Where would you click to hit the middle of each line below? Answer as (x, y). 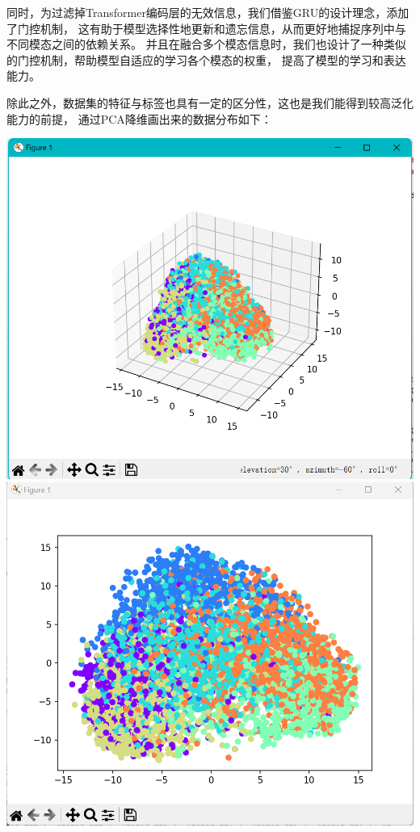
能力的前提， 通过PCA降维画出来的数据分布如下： (139, 118)
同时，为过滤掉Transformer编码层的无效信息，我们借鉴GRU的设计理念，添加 (208, 12)
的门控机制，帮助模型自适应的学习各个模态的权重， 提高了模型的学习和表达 (206, 59)
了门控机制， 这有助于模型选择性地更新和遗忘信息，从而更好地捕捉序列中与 (206, 28)
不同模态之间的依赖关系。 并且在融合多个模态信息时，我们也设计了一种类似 (206, 44)
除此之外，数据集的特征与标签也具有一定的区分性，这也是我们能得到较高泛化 (210, 102)
